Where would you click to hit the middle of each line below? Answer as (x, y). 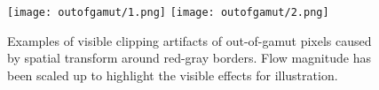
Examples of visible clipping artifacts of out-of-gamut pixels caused (189, 40)
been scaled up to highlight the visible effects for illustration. (173, 75)
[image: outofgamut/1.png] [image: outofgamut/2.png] (168, 12)
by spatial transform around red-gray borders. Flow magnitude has (189, 58)
